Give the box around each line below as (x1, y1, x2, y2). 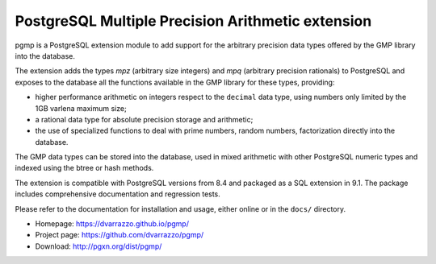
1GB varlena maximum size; (35, 103, 127, 113)
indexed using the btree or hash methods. (15, 163, 154, 173)
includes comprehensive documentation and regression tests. (15, 189, 221, 199)
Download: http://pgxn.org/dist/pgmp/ (35, 241, 162, 251)
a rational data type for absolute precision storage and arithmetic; (35, 114, 254, 124)
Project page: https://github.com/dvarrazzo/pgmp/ (35, 230, 204, 240)
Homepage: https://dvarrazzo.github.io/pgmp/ (35, 219, 190, 229)
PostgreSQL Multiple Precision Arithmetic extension (15, 12, 372, 30)
